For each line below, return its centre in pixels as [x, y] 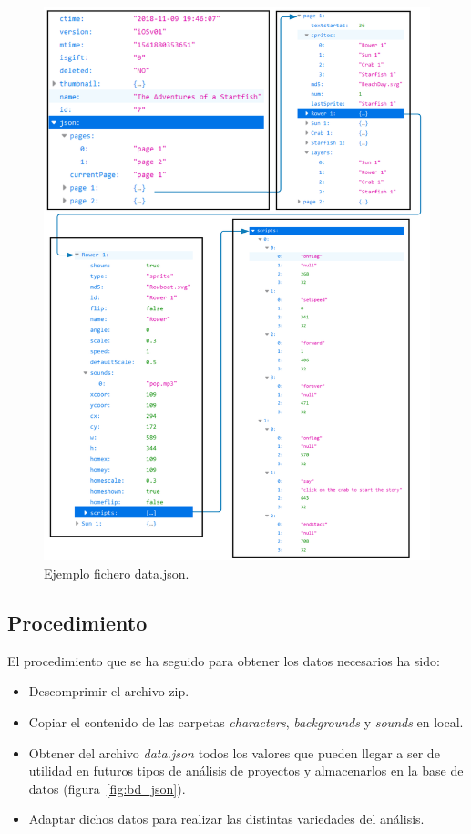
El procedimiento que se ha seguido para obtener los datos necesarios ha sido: [224, 660]
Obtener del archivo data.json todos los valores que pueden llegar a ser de [234, 752]
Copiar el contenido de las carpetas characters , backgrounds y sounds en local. [246, 721]
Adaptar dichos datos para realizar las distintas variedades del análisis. [226, 819]
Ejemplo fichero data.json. [117, 573]
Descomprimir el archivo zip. [109, 691]
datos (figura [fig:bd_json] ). [107, 788]
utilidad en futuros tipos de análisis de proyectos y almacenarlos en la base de [246, 771]
